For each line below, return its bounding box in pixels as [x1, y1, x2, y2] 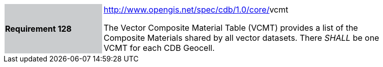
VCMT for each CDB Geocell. [104, 43, 215, 53]
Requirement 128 [5, 24, 72, 34]
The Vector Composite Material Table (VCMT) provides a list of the [104, 23, 358, 33]
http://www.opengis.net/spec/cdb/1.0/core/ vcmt [104, 5, 289, 15]
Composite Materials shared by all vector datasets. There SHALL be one [104, 33, 379, 43]
